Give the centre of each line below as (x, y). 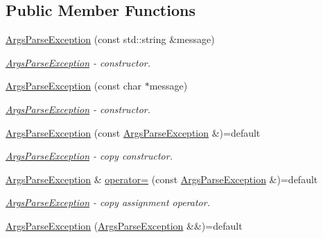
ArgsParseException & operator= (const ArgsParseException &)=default (162, 179)
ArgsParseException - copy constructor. (89, 156)
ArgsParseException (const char (73, 86)
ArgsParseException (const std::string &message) (110, 39)
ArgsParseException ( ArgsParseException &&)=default (124, 225)
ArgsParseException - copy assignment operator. (108, 202)
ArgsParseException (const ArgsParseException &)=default (133, 132)
